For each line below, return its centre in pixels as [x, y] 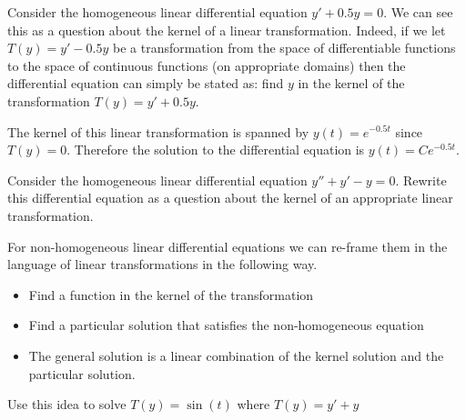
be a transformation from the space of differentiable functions [284, 48]
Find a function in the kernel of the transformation [171, 294]
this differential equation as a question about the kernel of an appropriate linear [230, 198]
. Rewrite [421, 180]
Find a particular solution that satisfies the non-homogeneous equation [226, 325]
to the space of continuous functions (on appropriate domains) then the [207, 65]
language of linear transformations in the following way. [162, 264]
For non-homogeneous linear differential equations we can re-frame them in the [228, 246]
